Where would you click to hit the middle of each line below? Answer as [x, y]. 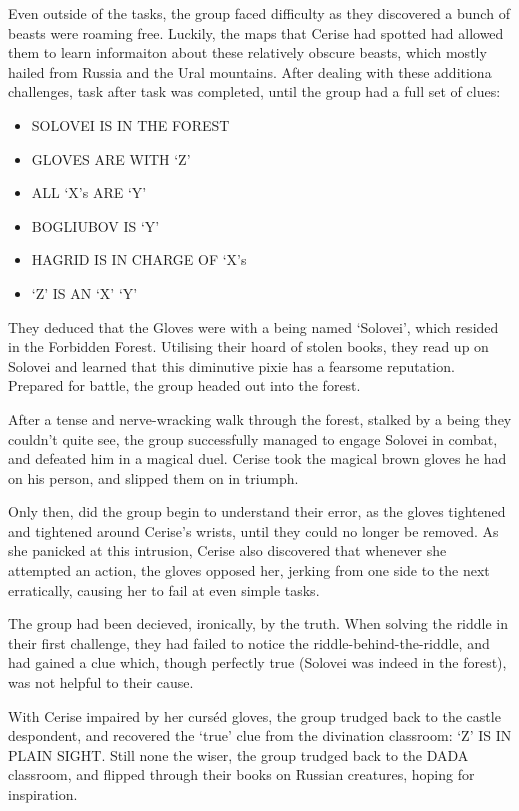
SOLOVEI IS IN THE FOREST [130, 124]
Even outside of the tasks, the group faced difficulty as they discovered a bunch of [259, 13]
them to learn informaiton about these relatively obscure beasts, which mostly [247, 52]
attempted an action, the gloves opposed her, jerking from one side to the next [249, 570]
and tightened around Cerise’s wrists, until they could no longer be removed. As [253, 530]
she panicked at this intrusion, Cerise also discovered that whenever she [227, 550]
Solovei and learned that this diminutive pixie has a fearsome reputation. [231, 365]
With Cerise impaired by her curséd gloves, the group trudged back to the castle [254, 715]
